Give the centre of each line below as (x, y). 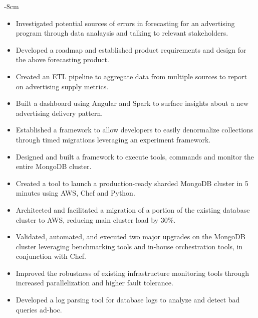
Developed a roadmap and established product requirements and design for (131, 49)
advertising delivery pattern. (59, 113)
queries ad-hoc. (39, 309)
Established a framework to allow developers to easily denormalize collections (135, 130)
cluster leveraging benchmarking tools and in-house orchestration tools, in (129, 246)
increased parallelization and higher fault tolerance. (94, 283)
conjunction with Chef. (51, 256)
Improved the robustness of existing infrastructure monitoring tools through (132, 273)
